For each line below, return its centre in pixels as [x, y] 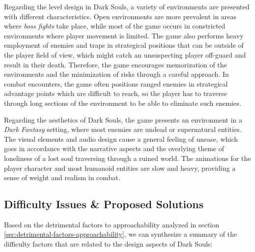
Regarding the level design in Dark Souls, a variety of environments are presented [127, 6]
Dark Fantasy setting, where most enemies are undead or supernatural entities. [123, 129]
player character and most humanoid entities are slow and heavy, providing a [120, 168]
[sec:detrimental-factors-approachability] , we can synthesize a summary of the [121, 234]
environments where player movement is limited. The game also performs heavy [124, 35]
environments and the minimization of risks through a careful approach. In [116, 74]
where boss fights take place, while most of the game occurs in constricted [115, 26]
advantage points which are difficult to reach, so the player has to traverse [115, 93]
